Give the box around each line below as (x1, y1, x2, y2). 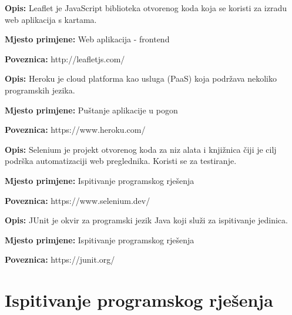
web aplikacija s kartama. (5, 13, 97, 25)
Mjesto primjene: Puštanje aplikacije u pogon (5, 103, 178, 116)
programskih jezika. (5, 83, 75, 96)
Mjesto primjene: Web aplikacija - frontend (5, 33, 170, 45)
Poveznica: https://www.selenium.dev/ (5, 194, 150, 206)
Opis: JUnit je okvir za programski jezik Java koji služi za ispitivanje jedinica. (5, 214, 288, 226)
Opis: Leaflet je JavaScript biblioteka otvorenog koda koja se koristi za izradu (5, 2, 287, 14)
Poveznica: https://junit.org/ (5, 253, 115, 266)
